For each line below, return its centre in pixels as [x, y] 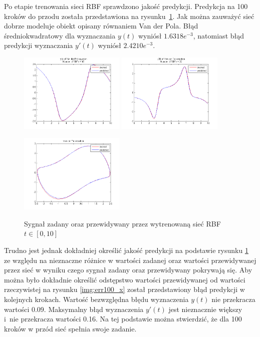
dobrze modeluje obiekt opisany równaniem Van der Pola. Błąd [101, 26]
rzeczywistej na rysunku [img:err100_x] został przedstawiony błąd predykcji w [124, 289]
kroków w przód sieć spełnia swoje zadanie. [70, 328]
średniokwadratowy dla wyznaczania [60, 35]
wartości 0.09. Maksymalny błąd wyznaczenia [74, 309]
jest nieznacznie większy [205, 309]
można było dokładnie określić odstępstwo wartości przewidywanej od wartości [125, 279]
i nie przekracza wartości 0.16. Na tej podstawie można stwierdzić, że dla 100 [123, 319]
